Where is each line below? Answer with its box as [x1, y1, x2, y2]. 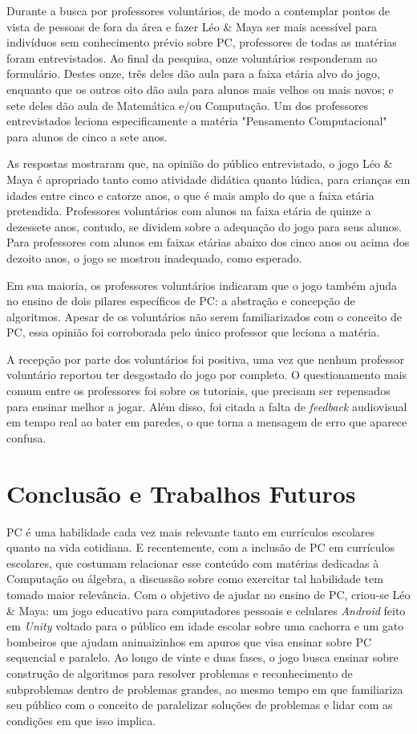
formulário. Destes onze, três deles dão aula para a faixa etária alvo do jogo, [6, 65, 380, 82]
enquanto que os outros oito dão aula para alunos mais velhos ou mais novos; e [6, 80, 394, 97]
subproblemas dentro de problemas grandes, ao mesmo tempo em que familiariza [6, 680, 403, 697]
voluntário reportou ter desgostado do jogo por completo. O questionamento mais [6, 366, 407, 383]
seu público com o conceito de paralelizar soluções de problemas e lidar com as [6, 696, 393, 713]
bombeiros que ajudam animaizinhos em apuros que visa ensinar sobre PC [6, 633, 372, 650]
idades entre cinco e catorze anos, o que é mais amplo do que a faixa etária [6, 186, 374, 203]
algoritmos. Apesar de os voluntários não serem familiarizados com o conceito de [6, 308, 402, 324]
